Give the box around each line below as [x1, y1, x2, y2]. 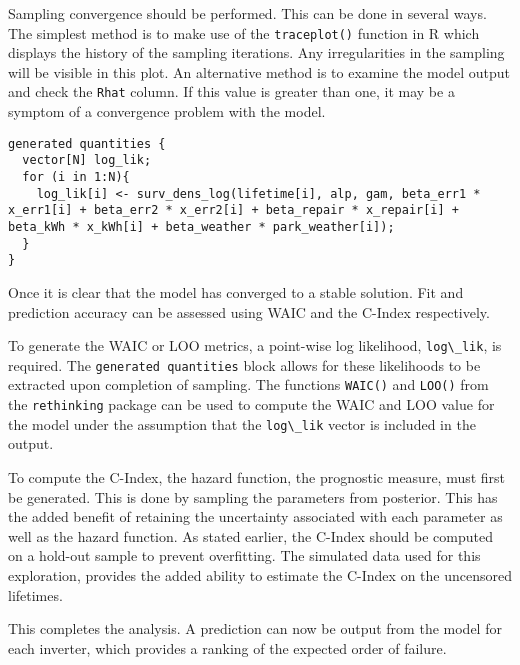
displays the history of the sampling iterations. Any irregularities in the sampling [8, 42, 505, 63]
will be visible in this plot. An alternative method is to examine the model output [8, 61, 510, 82]
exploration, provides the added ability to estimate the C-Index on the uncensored [8, 564, 512, 585]
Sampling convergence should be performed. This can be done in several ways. [8, 3, 487, 23]
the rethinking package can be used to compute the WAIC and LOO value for [8, 394, 495, 415]
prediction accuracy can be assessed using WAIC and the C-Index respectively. [8, 301, 490, 322]
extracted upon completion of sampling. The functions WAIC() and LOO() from [8, 374, 489, 395]
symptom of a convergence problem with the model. [8, 101, 326, 122]
